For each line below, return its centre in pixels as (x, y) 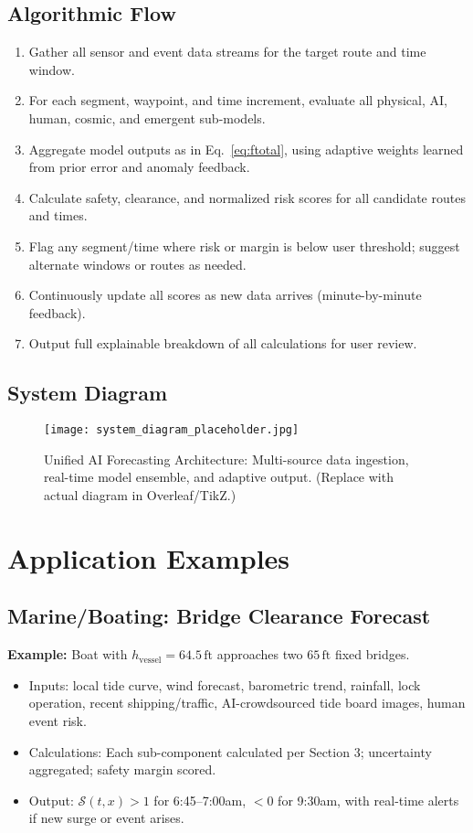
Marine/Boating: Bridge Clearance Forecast (219, 616)
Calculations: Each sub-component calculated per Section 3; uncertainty (230, 751)
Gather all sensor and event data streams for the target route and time (227, 52)
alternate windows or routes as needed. (137, 264)
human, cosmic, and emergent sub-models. (147, 117)
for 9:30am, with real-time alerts (368, 800)
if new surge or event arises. (106, 818)
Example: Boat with (68, 654)
